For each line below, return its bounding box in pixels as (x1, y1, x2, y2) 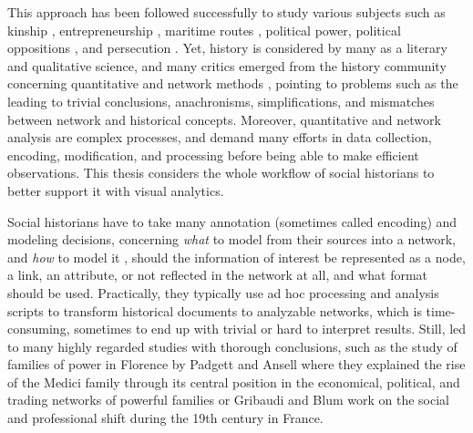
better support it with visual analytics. (7, 180, 224, 200)
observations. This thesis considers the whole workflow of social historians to (7, 163, 435, 182)
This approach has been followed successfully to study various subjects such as (7, 3, 446, 21)
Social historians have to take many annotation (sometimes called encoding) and (7, 211, 458, 231)
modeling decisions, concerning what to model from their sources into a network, (7, 230, 456, 249)
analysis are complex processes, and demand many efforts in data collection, (7, 128, 432, 147)
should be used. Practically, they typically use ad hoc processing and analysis (7, 283, 439, 302)
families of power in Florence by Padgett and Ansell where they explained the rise (7, 355, 466, 374)
